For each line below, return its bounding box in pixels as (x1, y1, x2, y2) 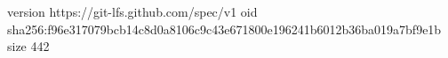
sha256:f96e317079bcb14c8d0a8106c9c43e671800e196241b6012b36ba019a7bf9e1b (7, 19, 442, 38)
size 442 (7, 37, 50, 55)
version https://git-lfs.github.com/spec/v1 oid (7, 3, 258, 20)
